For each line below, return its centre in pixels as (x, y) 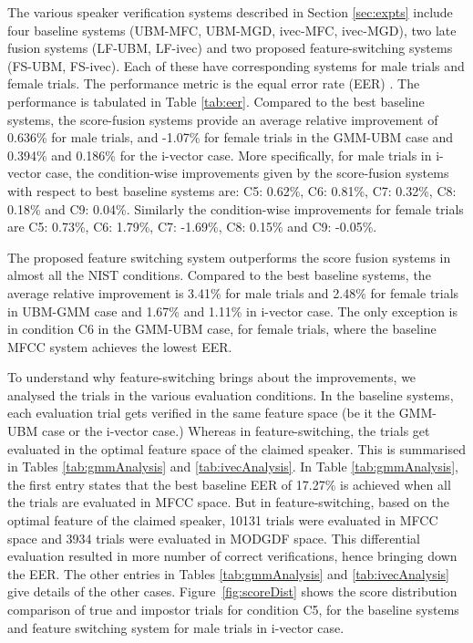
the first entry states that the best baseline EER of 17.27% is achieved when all (229, 484)
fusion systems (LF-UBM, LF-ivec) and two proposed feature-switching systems (230, 48)
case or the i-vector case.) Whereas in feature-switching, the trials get (236, 431)
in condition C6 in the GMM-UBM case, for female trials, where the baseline (222, 329)
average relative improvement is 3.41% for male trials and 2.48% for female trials (233, 292)
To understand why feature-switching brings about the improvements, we (212, 377)
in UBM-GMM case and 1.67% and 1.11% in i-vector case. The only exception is (233, 311)
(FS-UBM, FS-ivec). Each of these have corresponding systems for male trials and (236, 65)
